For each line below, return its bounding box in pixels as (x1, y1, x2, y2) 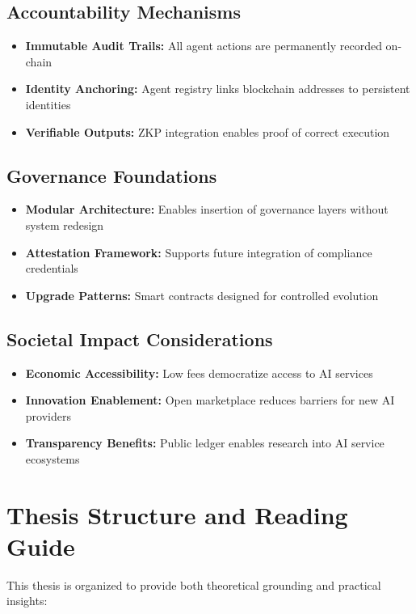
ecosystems (25, 450, 80, 467)
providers (25, 407, 71, 424)
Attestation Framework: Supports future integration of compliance (25, 243, 372, 260)
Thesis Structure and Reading (6, 498, 348, 531)
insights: (6, 592, 48, 609)
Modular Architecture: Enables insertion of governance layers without (25, 201, 389, 218)
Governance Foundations (6, 163, 217, 188)
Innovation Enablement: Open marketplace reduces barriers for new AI (25, 392, 395, 409)
